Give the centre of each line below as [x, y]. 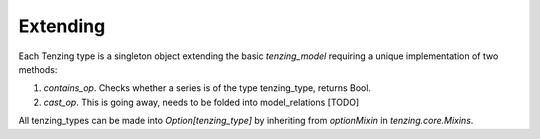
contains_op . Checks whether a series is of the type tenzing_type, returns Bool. [207, 88]
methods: [38, 69]
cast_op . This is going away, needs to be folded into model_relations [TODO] [201, 102]
